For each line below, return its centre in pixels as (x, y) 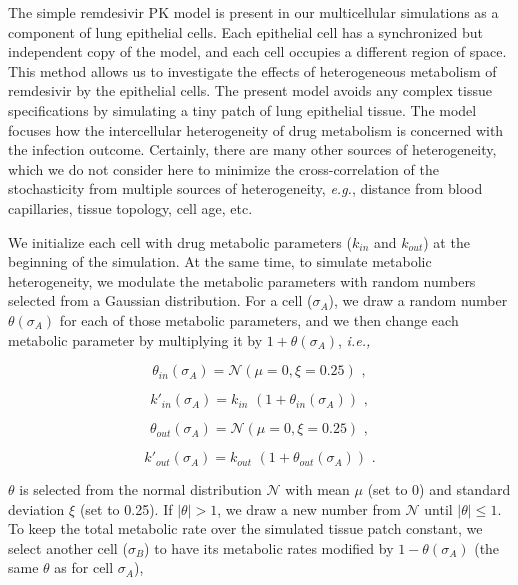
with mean (317, 489)
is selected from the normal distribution (140, 489)
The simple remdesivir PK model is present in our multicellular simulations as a (253, 12)
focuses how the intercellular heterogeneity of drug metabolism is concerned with (256, 129)
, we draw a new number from (309, 508)
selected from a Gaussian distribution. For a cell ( (160, 300)
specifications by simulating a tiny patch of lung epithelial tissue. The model (242, 109)
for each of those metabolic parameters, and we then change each (259, 319)
